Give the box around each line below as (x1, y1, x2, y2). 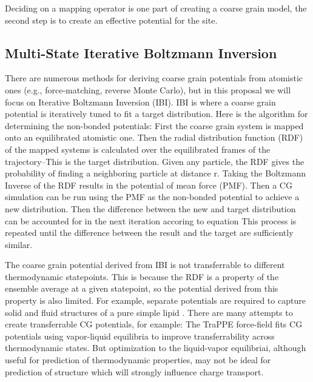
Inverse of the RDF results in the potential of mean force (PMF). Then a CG (5, 178, 292, 191)
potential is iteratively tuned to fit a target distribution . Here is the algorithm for (5, 107, 308, 120)
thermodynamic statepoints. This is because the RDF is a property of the (5, 270, 279, 283)
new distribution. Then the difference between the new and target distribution (5, 202, 296, 215)
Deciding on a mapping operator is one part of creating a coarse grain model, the (5, 2, 307, 14)
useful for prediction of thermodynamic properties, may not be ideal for (5, 354, 271, 366)
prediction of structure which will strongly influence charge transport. (5, 365, 264, 378)
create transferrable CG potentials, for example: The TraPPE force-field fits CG (5, 318, 303, 330)
